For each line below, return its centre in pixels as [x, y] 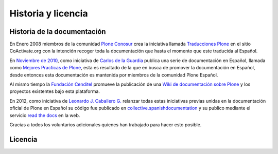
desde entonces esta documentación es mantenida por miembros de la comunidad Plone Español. [114, 75]
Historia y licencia [49, 13]
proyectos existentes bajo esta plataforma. [55, 91]
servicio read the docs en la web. [45, 115]
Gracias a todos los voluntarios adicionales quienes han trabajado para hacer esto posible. [106, 124]
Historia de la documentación [58, 32]
